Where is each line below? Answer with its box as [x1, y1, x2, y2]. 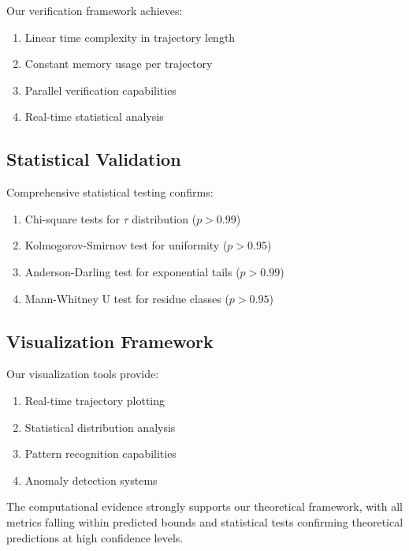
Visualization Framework [6, 328, 214, 353]
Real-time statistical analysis [24, 108, 164, 125]
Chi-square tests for [24, 210, 120, 227]
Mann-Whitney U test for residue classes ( [24, 290, 229, 306]
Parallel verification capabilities [24, 81, 177, 98]
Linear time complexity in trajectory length [24, 28, 236, 45]
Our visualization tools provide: [6, 365, 159, 382]
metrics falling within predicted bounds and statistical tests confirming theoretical [6, 513, 403, 530]
